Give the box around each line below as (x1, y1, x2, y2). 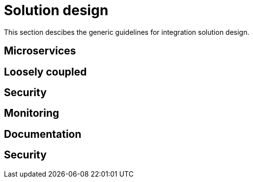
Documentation (4, 128, 82, 140)
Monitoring (4, 107, 59, 120)
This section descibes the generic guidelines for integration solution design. (4, 27, 250, 36)
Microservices (4, 45, 76, 57)
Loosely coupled (4, 65, 87, 78)
